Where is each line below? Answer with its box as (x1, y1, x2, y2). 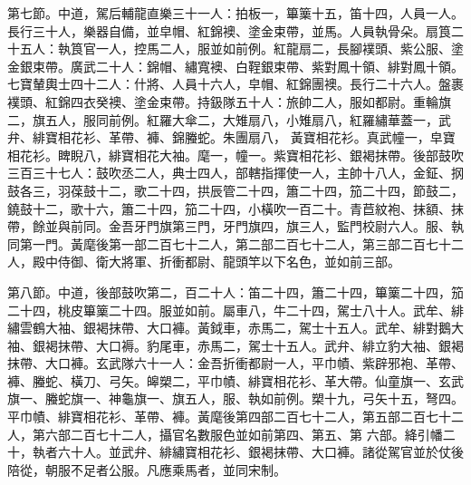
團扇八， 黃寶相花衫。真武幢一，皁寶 (235, 128, 456, 147)
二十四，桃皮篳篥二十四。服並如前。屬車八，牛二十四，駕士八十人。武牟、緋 (7, 300, 464, 319)
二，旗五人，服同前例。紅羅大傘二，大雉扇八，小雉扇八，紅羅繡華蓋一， (7, 110, 438, 129)
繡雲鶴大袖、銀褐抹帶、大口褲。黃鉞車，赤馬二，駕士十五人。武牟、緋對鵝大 (7, 318, 464, 337)
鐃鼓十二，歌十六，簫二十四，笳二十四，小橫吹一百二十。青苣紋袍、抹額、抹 (7, 199, 464, 218)
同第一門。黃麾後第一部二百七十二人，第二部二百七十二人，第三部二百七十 (7, 234, 451, 253)
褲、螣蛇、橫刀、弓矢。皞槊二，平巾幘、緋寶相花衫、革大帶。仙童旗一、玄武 (7, 371, 464, 390)
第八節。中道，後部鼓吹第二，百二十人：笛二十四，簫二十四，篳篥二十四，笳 (7, 282, 464, 301)
